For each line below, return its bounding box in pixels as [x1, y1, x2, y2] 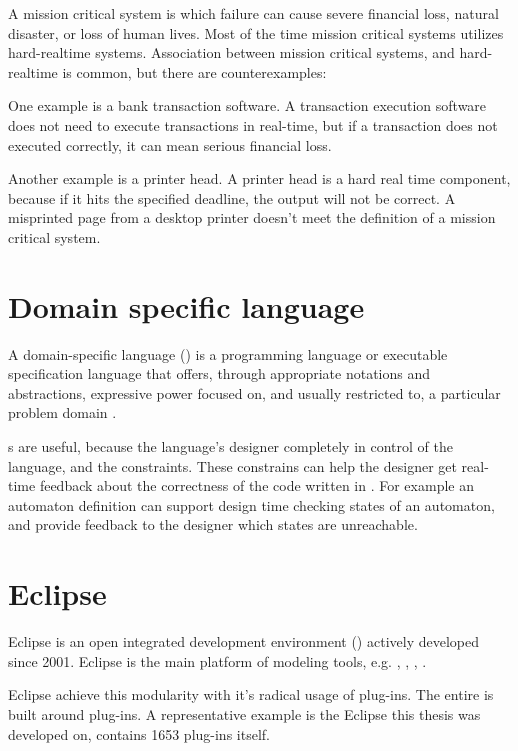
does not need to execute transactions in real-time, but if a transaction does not [8, 114, 498, 135]
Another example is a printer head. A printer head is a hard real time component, [8, 168, 511, 189]
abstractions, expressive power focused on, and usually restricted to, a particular [8, 382, 501, 403]
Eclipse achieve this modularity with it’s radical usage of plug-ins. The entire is [8, 684, 494, 705]
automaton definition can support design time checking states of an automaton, [8, 494, 495, 515]
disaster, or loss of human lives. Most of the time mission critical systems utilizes [8, 22, 504, 43]
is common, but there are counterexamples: [62, 61, 327, 82]
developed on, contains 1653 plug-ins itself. [8, 723, 270, 744]
